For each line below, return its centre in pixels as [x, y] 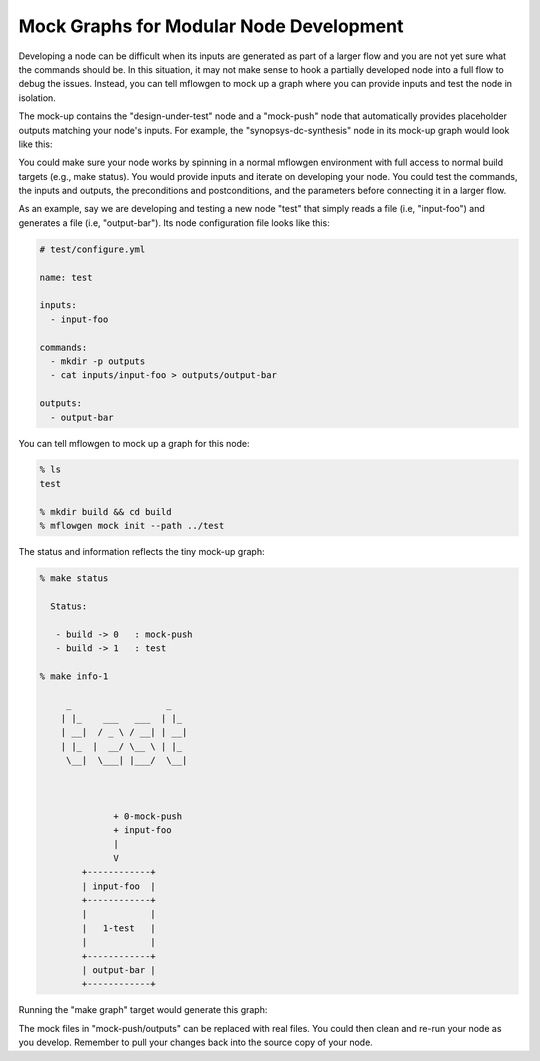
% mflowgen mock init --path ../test [132, 526]
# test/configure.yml [92, 249]
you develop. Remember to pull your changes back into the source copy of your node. [196, 1042]
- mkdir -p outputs [98, 361]
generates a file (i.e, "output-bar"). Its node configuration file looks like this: [174, 222]
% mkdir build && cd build [105, 511]
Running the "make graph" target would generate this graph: [143, 1010]
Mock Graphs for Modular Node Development [211, 26]
